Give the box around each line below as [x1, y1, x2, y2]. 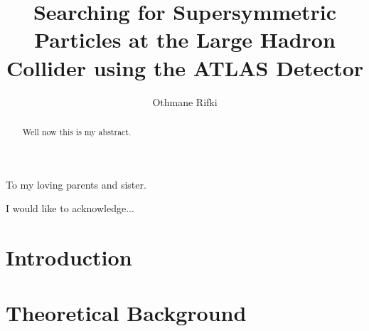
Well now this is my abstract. [22, 125, 132, 137]
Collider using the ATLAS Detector [6, 53, 364, 82]
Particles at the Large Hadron [34, 25, 336, 54]
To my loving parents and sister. [6, 177, 146, 191]
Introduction [6, 242, 132, 271]
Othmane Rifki [152, 94, 218, 109]
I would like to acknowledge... [6, 201, 134, 216]
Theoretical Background [6, 298, 247, 327]
